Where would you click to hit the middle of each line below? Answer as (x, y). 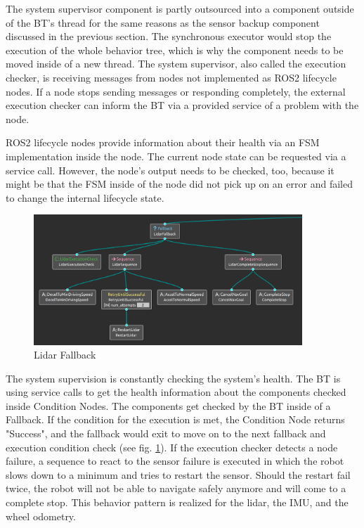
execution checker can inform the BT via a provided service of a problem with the (182, 105)
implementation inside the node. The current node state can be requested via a (176, 156)
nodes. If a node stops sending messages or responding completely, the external (176, 91)
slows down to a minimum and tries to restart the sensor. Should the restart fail (178, 474)
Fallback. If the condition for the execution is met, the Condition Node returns (175, 419)
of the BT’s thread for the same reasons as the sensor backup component (163, 22)
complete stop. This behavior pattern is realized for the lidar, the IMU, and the (177, 502)
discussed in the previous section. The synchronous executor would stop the (169, 36)
